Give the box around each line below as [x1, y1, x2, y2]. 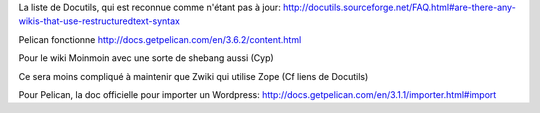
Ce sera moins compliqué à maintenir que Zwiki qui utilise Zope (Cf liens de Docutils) [18, 70, 369, 82]
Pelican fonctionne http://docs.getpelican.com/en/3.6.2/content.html [18, 33, 302, 45]
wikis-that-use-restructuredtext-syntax [18, 15, 180, 27]
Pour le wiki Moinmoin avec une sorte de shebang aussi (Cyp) [18, 52, 274, 64]
